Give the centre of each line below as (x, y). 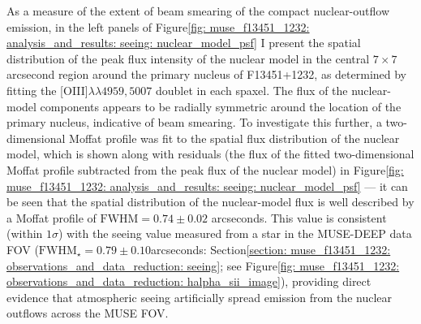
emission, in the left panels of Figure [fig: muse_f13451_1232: (158, 26)
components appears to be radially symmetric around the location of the (221, 106)
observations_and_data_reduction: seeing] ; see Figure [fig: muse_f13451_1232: (203, 265)
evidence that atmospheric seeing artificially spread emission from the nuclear (200, 297)
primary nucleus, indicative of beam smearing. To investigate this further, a (194, 122)
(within (25, 233)
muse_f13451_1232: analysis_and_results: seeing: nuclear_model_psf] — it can (207, 186)
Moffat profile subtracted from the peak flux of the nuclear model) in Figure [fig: (205, 169)
